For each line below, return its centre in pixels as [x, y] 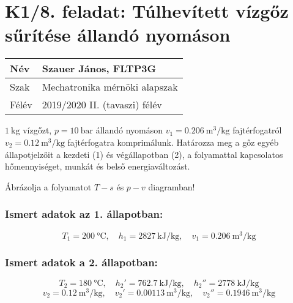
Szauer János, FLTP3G [99, 69]
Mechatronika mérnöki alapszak [110, 87]
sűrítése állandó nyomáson [118, 35]
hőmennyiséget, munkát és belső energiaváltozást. [98, 166]
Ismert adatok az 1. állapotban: [84, 214]
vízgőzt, [37, 130]
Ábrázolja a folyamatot [48, 186]
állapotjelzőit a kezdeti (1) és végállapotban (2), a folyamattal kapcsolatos [144, 154]
